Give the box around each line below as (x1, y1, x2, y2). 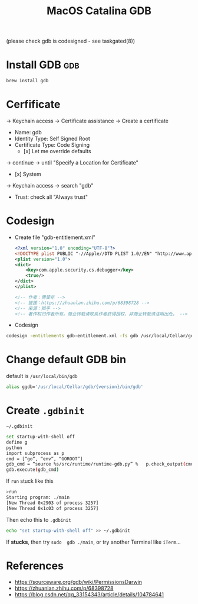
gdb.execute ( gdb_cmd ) (6, 467, 60, 473)
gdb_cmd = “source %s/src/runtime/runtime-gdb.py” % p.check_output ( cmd (6, 461, 194, 467)
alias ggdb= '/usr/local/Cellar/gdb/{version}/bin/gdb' (6, 384, 144, 390)
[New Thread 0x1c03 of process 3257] (6, 505, 99, 511)
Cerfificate (6, 98, 61, 111)
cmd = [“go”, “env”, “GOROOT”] (6, 456, 83, 462)
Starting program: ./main (6, 495, 70, 500)
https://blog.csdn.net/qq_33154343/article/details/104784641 (14, 591, 164, 598)
